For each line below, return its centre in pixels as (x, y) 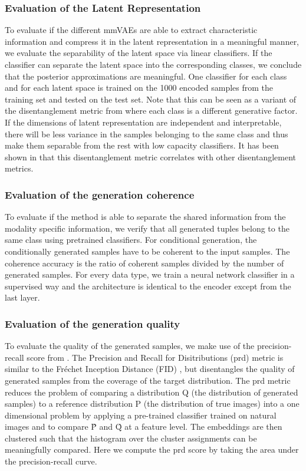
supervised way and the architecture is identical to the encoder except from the (148, 286)
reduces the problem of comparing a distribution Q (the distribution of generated (152, 392)
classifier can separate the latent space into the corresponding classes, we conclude (153, 64)
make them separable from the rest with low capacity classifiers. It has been (142, 145)
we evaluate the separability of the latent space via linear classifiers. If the (139, 53)
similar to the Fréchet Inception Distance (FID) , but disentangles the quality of (150, 369)
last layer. (22, 297)
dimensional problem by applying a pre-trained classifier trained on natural (141, 415)
